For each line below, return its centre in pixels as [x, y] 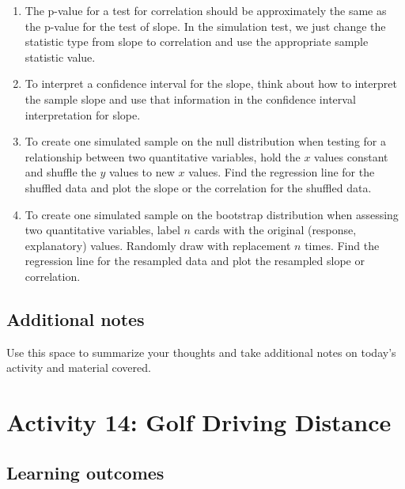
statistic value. [60, 57]
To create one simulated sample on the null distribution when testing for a [205, 141]
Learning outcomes [85, 472]
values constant [351, 156]
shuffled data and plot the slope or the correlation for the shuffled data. [198, 187]
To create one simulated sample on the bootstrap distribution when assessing [212, 214]
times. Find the [342, 245]
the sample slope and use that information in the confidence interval [190, 99]
